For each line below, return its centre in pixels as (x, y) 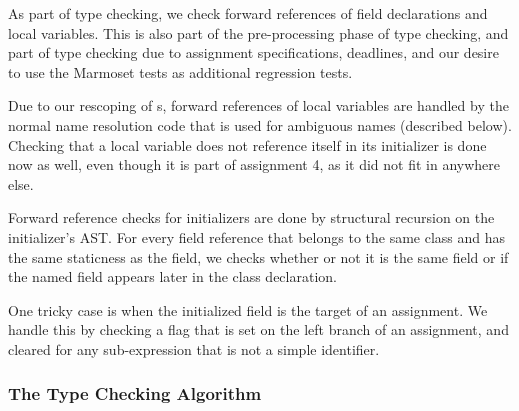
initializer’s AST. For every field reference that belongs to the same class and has (257, 236)
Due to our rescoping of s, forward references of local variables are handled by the (258, 105)
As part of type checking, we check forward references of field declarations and (248, 13)
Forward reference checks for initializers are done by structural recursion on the (251, 217)
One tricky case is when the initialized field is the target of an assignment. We (248, 309)
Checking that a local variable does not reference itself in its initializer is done (247, 144)
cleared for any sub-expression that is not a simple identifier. (194, 348)
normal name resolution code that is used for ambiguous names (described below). (260, 124)
